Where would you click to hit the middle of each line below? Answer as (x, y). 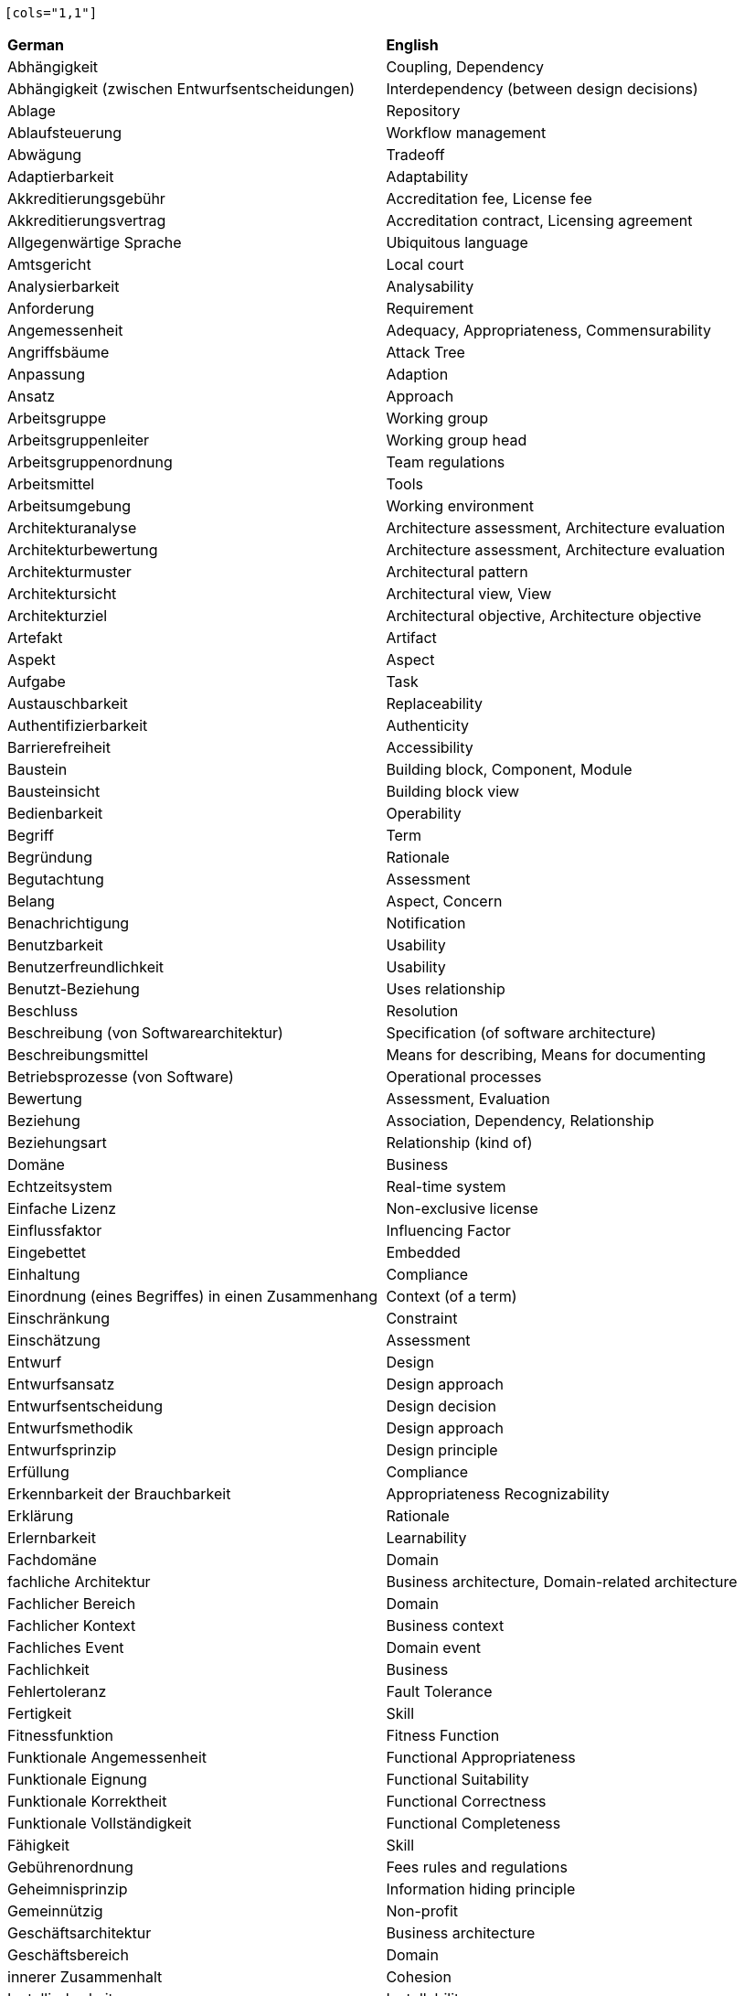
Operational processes (464, 1077)
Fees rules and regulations (477, 1867)
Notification (426, 923)
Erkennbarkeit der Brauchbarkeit (119, 1494)
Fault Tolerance (439, 1691)
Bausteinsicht (54, 791)
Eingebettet (47, 1252)
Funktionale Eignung (77, 1779)
